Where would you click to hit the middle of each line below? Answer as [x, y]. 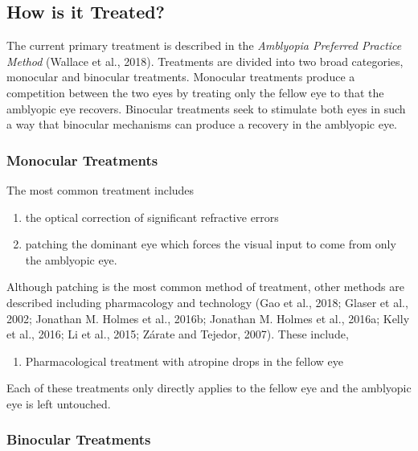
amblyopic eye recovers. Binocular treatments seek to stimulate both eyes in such [206, 108]
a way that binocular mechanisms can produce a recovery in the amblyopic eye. [202, 124]
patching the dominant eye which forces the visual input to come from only [211, 244]
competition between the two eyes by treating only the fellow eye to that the [195, 92]
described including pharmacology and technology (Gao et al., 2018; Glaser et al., [207, 302]
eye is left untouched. [59, 403]
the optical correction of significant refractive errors [152, 217]
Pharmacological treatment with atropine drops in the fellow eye [184, 361]
